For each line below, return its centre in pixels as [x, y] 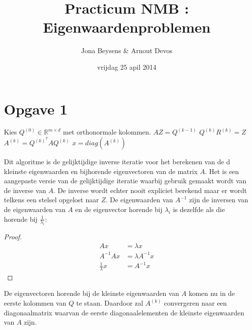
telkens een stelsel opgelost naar [51, 200]
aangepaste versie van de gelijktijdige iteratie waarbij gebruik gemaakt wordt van [125, 181]
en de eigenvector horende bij [119, 209]
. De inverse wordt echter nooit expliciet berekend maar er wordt [150, 190]
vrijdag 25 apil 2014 [127, 67]
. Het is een [222, 171]
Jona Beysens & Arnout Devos [127, 50]
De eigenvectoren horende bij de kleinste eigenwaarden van [92, 293]
